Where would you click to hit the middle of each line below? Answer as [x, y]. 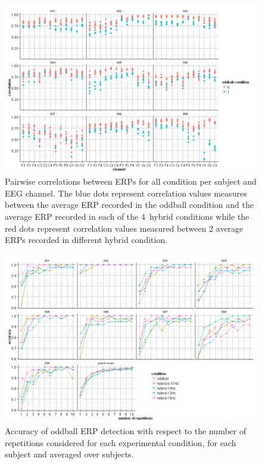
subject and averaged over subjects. [69, 454]
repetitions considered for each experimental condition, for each [121, 442]
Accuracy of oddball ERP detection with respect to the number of [126, 431]
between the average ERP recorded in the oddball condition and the [129, 205]
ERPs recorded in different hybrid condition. [86, 240]
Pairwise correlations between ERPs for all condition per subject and [131, 181]
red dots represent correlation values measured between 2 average [124, 228]
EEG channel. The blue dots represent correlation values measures [126, 193]
